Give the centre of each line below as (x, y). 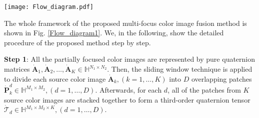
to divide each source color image (55, 78)
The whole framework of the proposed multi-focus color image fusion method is (125, 23)
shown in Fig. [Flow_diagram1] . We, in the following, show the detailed (114, 33)
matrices (17, 69)
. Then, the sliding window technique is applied (180, 69)
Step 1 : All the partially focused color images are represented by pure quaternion (130, 59)
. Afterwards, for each (128, 89)
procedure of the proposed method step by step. (77, 42)
